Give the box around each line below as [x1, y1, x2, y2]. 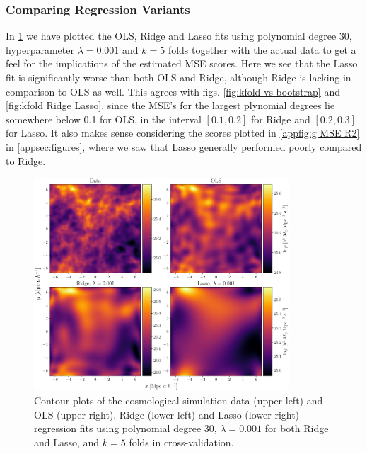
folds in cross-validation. [129, 434, 234, 449]
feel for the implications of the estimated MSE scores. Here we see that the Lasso [6, 56, 358, 71]
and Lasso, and [34, 434, 100, 449]
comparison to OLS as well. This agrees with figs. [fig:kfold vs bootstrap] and [6, 84, 340, 98]
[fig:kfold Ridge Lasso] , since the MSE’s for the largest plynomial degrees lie [6, 98, 335, 113]
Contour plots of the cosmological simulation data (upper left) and [34, 392, 323, 407]
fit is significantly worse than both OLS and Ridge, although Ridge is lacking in [6, 70, 351, 84]
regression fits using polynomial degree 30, [34, 421, 217, 436]
